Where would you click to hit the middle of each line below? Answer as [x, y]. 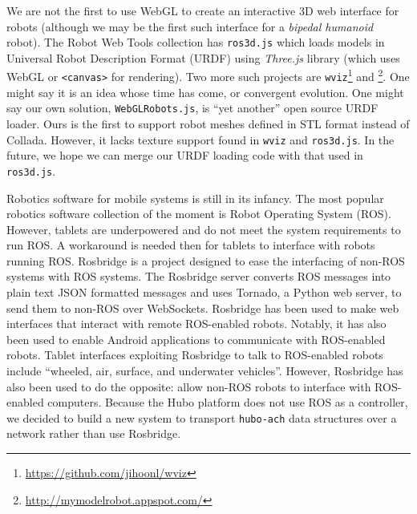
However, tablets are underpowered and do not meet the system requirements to [204, 229]
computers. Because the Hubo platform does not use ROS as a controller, [228, 402]
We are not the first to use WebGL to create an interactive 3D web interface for [203, 10]
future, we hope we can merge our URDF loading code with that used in [185, 155]
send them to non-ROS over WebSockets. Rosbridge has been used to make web [203, 308]
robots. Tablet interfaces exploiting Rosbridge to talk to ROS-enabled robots [195, 355]
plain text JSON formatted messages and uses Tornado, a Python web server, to [204, 292]
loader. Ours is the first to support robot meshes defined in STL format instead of [208, 123]
